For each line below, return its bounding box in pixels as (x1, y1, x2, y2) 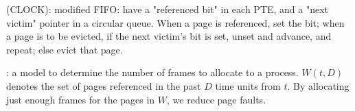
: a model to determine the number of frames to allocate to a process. (6, 65, 299, 79)
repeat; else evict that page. (6, 42, 123, 56)
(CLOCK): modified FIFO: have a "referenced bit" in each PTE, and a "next (6, 2, 329, 16)
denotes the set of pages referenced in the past (6, 78, 201, 92)
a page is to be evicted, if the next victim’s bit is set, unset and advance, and (6, 29, 332, 43)
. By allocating (287, 78, 350, 92)
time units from (215, 78, 281, 92)
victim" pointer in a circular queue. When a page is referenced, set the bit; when (6, 15, 345, 29)
